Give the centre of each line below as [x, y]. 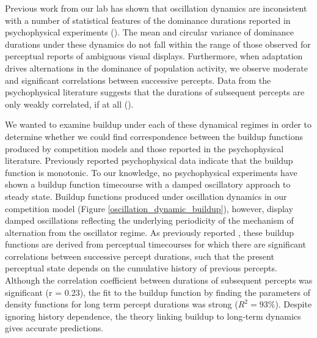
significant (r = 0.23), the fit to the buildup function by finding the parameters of [158, 292]
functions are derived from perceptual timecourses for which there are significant [155, 244]
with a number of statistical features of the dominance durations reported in [148, 20]
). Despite [293, 304]
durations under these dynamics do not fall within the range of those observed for [158, 44]
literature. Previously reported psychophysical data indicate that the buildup [149, 160]
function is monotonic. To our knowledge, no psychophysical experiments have [151, 172]
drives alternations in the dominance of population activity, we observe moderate [156, 68]
